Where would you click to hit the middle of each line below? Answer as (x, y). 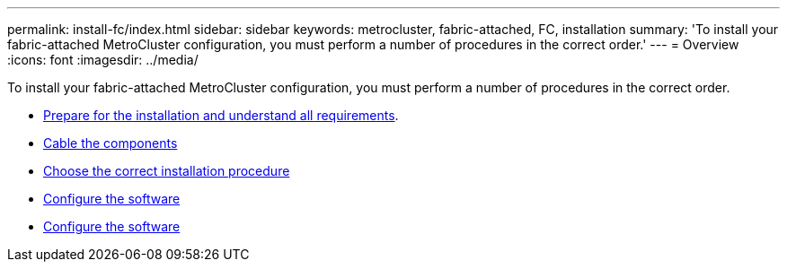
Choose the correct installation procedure (167, 171)
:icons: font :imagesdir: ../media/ (103, 60)
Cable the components (111, 143)
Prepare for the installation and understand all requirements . (221, 115)
